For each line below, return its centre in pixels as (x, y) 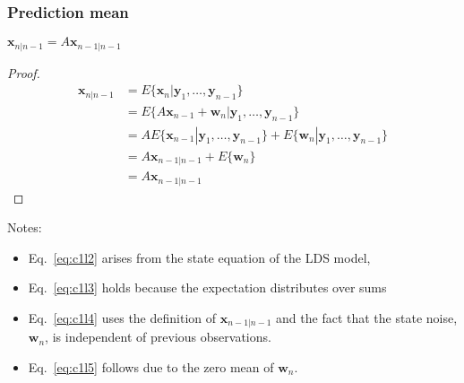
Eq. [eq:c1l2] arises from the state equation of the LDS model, (199, 257)
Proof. (24, 72)
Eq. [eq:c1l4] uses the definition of (122, 317)
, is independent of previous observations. (158, 337)
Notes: (25, 227)
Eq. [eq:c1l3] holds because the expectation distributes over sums (207, 287)
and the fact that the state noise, (367, 317)
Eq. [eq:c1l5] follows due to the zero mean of (151, 367)
